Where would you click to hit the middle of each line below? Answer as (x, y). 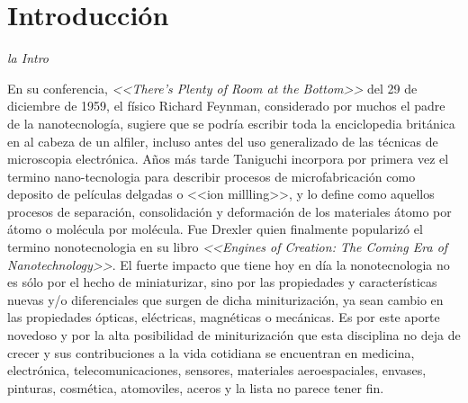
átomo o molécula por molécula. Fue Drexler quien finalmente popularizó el (215, 229)
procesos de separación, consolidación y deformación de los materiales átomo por (229, 211)
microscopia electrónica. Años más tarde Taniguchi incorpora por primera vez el (228, 159)
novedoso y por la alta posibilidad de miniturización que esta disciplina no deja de (234, 335)
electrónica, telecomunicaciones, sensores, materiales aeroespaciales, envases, (217, 370)
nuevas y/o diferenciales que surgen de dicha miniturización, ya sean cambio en (225, 299)
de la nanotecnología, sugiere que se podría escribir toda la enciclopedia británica (231, 123)
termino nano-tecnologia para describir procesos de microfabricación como (211, 176)
